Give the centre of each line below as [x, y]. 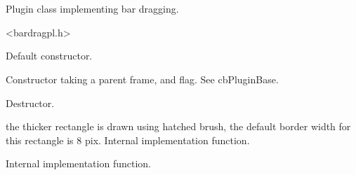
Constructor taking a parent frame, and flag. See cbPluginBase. [142, 79]
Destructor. [30, 103]
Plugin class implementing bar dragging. [92, 9]
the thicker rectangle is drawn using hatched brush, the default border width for [178, 126]
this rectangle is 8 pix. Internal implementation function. [128, 140]
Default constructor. [49, 56]
